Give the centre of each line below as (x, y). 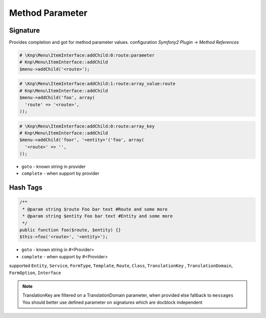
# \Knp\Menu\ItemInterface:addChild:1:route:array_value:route (98, 84)
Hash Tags (26, 188)
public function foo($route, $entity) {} (70, 230)
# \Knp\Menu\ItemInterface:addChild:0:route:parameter (87, 55)
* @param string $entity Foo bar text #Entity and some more (98, 216)
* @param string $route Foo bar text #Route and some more (95, 209)
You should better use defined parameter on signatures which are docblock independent (113, 302)
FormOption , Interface (35, 273)
